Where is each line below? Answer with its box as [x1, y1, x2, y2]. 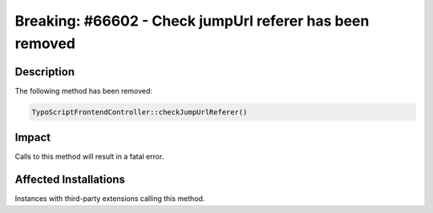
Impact [14, 131, 51, 144]
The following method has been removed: [14, 86, 152, 95]
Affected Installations [14, 173, 126, 187]
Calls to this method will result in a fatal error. [14, 152, 164, 162]
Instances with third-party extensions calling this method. [14, 194, 205, 203]
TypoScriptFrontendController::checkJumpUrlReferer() [31, 107, 248, 116]
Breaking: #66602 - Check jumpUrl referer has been [14, 12, 370, 30]
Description [14, 65, 75, 78]
